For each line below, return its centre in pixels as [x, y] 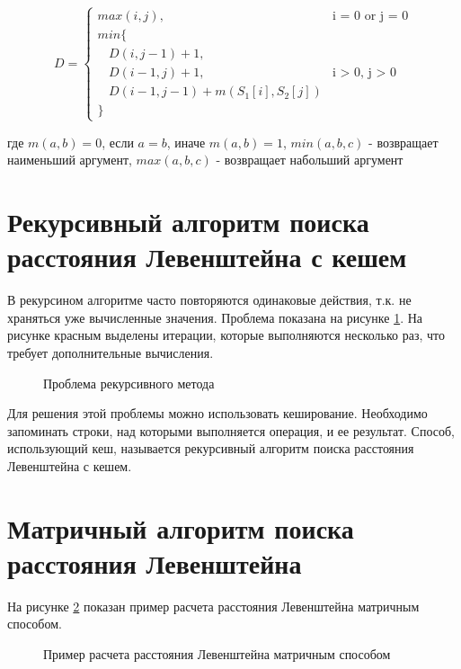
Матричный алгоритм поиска [181, 527]
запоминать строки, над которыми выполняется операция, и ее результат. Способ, [231, 430]
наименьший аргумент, [70, 160]
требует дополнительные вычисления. [111, 352]
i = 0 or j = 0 [370, 17]
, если [118, 142]
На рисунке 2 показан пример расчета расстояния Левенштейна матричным [213, 606]
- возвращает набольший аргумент [310, 160]
